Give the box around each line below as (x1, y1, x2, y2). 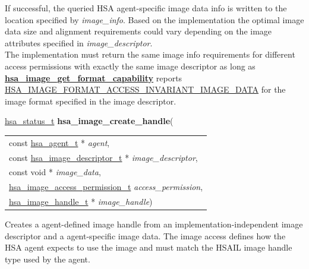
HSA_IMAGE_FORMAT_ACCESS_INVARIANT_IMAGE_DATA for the (5, 83, 286, 96)
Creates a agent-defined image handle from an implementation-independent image (5, 218, 303, 230)
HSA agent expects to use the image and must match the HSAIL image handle (5, 241, 292, 254)
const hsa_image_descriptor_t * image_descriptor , (9, 151, 198, 163)
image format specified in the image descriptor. (5, 94, 176, 107)
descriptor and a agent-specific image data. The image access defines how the (5, 229, 286, 242)
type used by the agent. (5, 252, 90, 265)
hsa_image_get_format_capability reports (5, 71, 182, 84)
